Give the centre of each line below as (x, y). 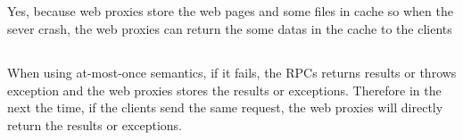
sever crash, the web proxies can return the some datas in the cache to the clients (230, 28)
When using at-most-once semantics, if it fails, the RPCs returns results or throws (232, 72)
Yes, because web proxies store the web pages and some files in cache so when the (230, 11)
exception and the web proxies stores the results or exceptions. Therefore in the (224, 90)
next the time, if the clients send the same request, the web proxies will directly (225, 107)
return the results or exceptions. (95, 124)
